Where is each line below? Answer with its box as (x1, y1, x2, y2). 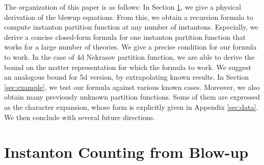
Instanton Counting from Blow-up (4, 142, 249, 162)
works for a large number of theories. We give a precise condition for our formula (4, 41, 257, 52)
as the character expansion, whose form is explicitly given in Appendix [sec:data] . (4, 101, 258, 112)
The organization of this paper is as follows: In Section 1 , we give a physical (4, 2, 241, 12)
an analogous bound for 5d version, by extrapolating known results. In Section (4, 72, 249, 82)
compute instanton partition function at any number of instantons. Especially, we (4, 21, 258, 32)
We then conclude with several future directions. (4, 111, 155, 122)
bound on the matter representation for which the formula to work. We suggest (4, 61, 252, 72)
